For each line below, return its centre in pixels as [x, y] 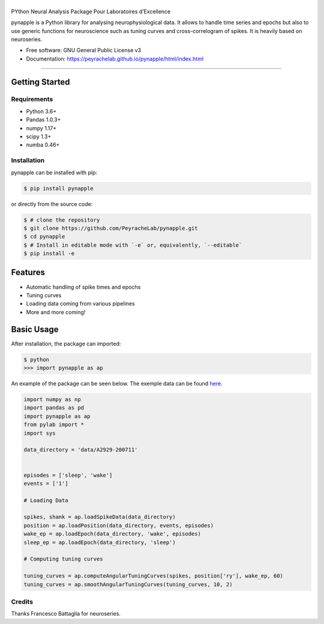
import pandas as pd [54, 408]
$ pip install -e [49, 253]
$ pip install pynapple [59, 188]
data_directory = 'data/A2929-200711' [81, 450]
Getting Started [40, 82]
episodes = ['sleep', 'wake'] [68, 475]
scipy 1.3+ [39, 137]
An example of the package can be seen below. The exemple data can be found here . [117, 384]
